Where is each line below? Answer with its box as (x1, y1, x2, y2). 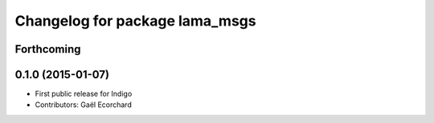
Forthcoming (14, 42, 81, 56)
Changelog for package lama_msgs (14, 12, 256, 30)
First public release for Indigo (35, 89, 133, 99)
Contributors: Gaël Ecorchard (35, 100, 132, 109)
